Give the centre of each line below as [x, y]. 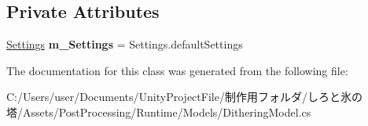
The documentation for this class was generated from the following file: [177, 70]
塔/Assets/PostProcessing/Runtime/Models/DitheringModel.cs [159, 112]
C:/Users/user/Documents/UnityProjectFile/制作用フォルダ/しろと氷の [184, 97]
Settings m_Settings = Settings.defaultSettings [125, 44]
